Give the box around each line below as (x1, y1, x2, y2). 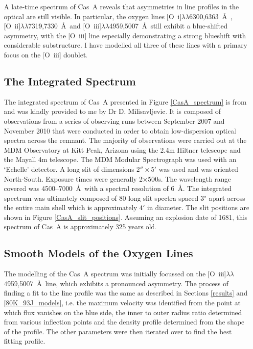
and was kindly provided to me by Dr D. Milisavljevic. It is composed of (4, 106, 221, 116)
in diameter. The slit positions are (147, 202, 250, 213)
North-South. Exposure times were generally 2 (4, 173, 143, 184)
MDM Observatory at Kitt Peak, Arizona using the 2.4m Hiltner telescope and (4, 144, 241, 155)
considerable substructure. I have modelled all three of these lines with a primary (4, 40, 248, 50)
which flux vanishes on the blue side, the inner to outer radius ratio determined (4, 307, 242, 317)
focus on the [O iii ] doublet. (4, 49, 88, 59)
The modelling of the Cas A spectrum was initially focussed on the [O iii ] (4, 268, 226, 279)
